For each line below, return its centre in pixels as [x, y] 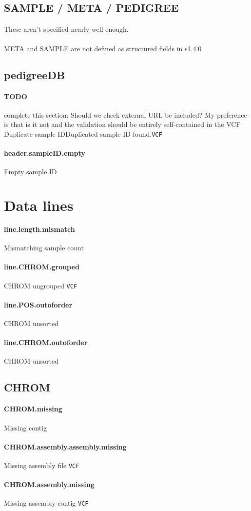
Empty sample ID [30, 172]
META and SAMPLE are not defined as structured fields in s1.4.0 [103, 48]
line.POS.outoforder [38, 304]
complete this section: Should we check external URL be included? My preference [125, 114]
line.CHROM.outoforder [46, 342]
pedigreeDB [35, 74]
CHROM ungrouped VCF [41, 285]
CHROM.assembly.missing [49, 484]
